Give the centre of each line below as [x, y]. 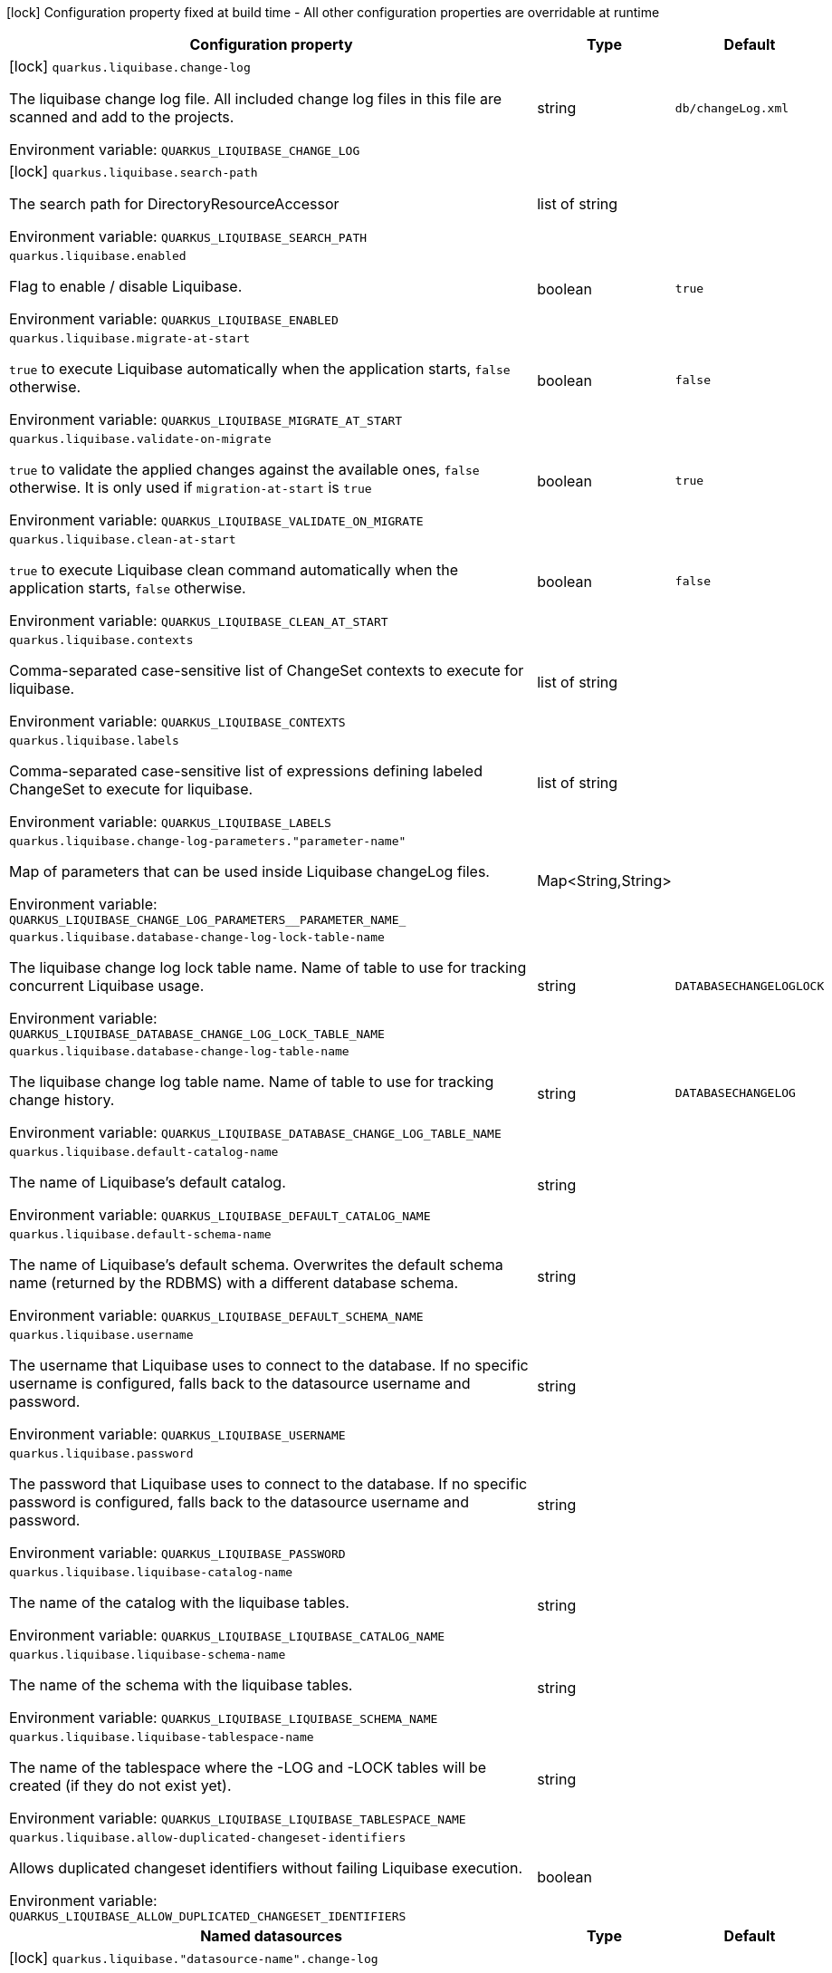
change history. [62, 1100]
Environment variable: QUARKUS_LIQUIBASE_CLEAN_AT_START [199, 621]
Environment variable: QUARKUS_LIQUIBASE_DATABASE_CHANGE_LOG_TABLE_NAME [255, 1132]
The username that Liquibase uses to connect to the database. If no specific [269, 1365]
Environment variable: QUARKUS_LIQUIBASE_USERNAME [177, 1434]
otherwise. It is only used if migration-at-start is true [191, 487]
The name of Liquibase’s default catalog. [148, 1182]
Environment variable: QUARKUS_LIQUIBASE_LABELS [170, 822]
